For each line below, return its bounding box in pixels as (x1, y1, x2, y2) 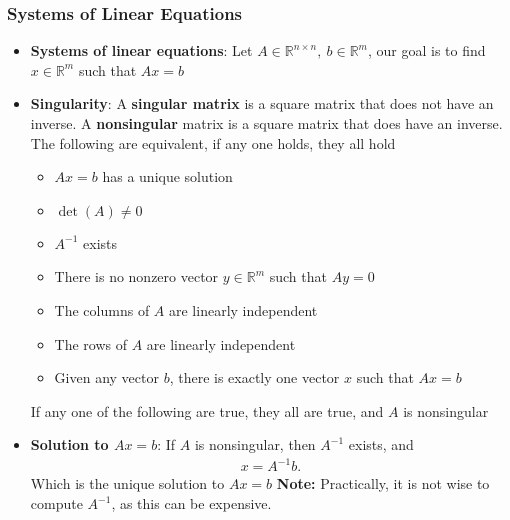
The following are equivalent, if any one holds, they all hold (30, 132, 396, 153)
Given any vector (54, 367, 159, 388)
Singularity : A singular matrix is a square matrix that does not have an (30, 93, 494, 114)
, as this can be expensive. (111, 493, 272, 514)
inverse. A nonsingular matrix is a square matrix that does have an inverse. (30, 113, 503, 133)
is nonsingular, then (194, 434, 316, 455)
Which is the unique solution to (30, 473, 225, 494)
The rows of (54, 333, 128, 354)
